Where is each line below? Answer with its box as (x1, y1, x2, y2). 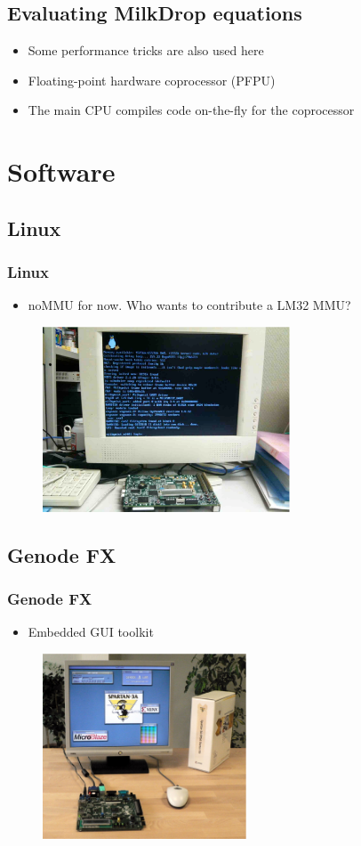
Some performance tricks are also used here (28, 41, 264, 60)
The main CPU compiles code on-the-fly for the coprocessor (28, 101, 355, 119)
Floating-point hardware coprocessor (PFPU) (28, 70, 276, 89)
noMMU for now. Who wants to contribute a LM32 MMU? (28, 296, 351, 314)
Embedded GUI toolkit (28, 622, 154, 641)
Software (7, 153, 116, 190)
